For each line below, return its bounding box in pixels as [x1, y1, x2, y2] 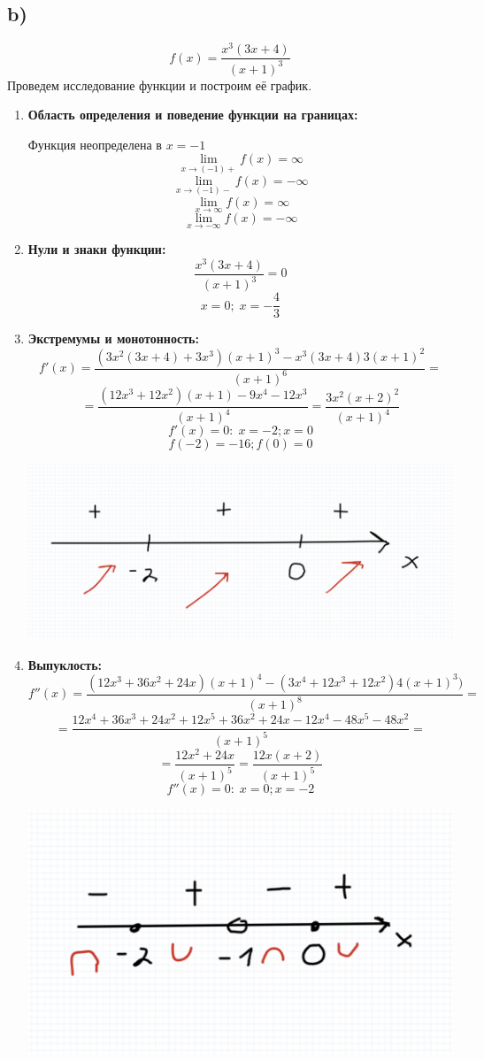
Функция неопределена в [27, 135, 162, 153]
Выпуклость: [27, 655, 103, 673]
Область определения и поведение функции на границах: [27, 105, 358, 124]
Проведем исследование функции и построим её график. [7, 75, 312, 94]
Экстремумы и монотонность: [27, 329, 199, 348]
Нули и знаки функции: [27, 240, 166, 258]
